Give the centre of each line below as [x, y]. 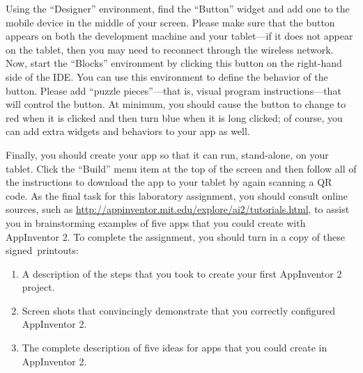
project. [38, 287]
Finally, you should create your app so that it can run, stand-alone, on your [167, 154]
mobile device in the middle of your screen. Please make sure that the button [170, 22]
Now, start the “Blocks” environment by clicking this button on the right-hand [174, 63]
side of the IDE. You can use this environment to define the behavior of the [167, 76]
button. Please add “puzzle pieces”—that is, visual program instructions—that [173, 90]
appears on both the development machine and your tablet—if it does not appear [179, 36]
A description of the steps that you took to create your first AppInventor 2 [182, 273]
